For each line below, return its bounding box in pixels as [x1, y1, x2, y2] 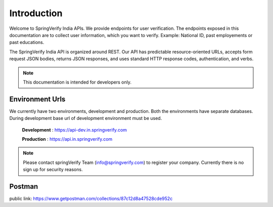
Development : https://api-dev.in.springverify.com [22, 127, 127, 133]
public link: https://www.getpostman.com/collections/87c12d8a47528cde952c [9, 195, 173, 202]
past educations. [9, 39, 44, 46]
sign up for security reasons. [23, 167, 83, 173]
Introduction [9, 8, 63, 19]
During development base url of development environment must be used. [9, 115, 162, 121]
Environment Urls [9, 95, 66, 103]
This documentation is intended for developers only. [23, 79, 131, 85]
